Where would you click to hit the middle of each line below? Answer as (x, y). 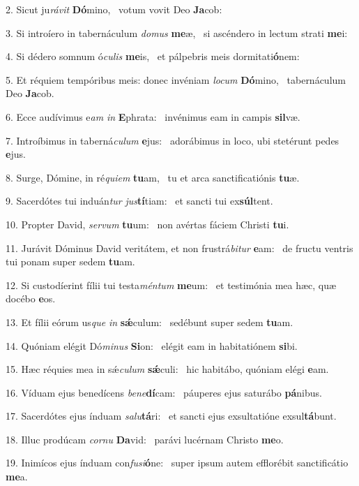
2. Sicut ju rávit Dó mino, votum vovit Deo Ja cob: (114, 9)
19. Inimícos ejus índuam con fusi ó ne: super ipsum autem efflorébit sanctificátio (177, 463)
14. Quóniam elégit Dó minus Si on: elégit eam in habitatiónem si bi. (152, 345)
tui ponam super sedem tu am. (70, 262)
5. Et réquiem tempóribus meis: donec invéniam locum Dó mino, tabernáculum (176, 79)
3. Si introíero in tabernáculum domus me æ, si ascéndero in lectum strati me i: (177, 32)
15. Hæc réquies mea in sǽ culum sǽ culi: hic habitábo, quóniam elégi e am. (167, 369)
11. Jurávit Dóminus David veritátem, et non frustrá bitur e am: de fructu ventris (179, 248)
